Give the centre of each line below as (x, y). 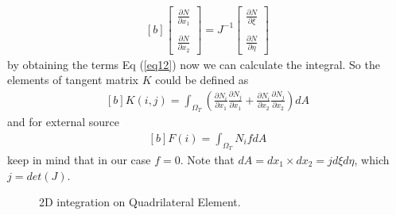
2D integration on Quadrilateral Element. (140, 202)
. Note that (207, 160)
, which (372, 160)
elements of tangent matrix (73, 80)
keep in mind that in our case (79, 160)
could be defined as (202, 80)
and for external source (63, 122)
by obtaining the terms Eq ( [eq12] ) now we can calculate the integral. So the (194, 64)
